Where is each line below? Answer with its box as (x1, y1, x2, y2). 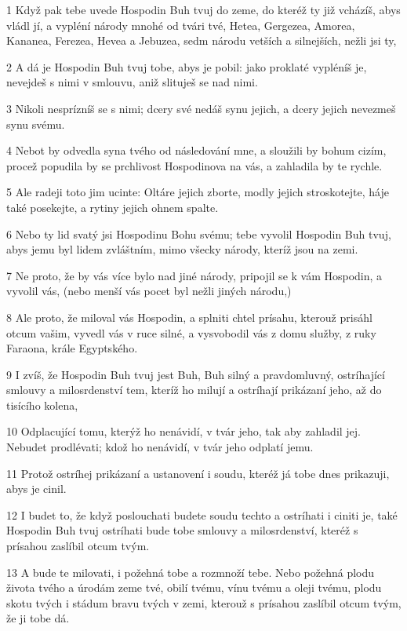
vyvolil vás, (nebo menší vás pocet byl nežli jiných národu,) (6, 283, 292, 299)
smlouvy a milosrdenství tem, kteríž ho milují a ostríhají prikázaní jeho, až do (6, 381, 382, 398)
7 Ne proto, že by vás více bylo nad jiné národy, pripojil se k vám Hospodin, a (6, 267, 383, 283)
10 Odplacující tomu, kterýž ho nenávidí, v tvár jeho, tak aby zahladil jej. (6, 423, 362, 440)
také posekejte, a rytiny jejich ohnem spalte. (6, 199, 219, 215)
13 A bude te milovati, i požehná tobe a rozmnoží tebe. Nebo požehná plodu (6, 564, 375, 580)
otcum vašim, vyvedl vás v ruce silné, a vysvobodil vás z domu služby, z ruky (6, 324, 376, 341)
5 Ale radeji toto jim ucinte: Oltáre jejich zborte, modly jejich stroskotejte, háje (6, 184, 389, 200)
